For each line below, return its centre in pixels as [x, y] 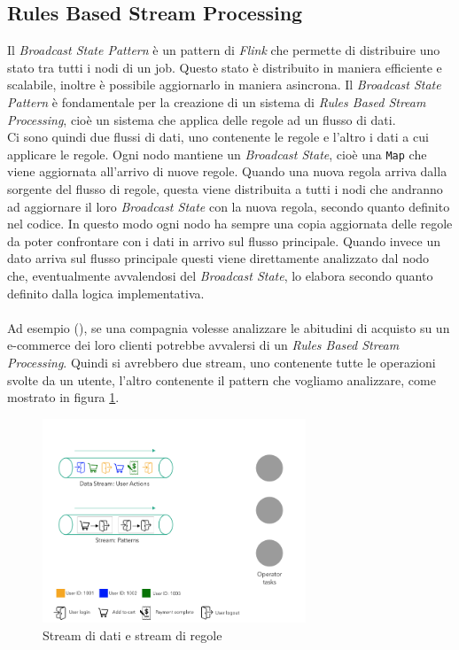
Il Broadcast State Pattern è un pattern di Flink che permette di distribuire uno [224, 50]
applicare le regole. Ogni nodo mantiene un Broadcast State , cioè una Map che [217, 154]
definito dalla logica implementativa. [106, 293]
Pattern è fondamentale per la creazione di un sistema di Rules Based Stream [217, 101]
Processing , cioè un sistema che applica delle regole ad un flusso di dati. [202, 119]
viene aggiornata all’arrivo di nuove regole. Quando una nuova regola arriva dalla [227, 171]
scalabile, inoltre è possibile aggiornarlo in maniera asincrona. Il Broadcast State [224, 85]
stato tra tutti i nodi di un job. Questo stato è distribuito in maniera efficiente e [225, 67]
